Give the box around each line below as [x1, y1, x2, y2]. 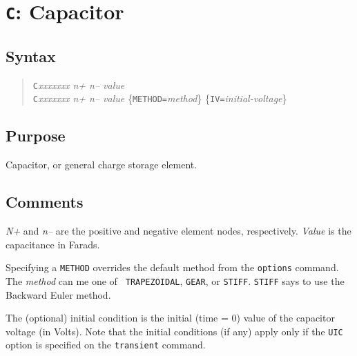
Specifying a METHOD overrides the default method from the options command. [6, 260, 339, 275]
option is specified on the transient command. [6, 337, 206, 352]
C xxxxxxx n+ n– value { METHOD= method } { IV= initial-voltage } [32, 91, 287, 106]
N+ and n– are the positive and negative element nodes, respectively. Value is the [6, 224, 351, 238]
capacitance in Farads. [6, 237, 100, 251]
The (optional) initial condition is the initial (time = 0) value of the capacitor [6, 310, 335, 325]
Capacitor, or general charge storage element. [6, 157, 197, 172]
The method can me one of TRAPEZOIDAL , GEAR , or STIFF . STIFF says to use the [6, 273, 345, 288]
